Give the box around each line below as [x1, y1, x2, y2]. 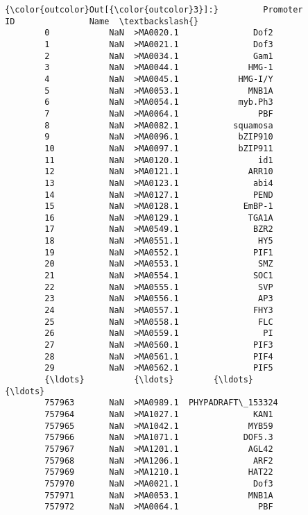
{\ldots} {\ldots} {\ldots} [44, 375, 253, 385]
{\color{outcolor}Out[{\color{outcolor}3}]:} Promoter [5, 5, 303, 15]
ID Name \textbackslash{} [5, 16, 199, 26]
